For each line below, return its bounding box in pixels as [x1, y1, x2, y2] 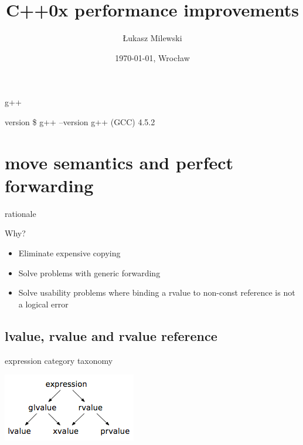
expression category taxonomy [5, 354, 113, 366]
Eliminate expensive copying [18, 247, 121, 259]
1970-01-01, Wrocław [115, 51, 190, 63]
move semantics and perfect [5, 150, 234, 174]
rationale [5, 207, 36, 219]
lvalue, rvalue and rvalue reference [5, 326, 217, 344]
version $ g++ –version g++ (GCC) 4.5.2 [5, 115, 155, 128]
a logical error [18, 297, 69, 310]
